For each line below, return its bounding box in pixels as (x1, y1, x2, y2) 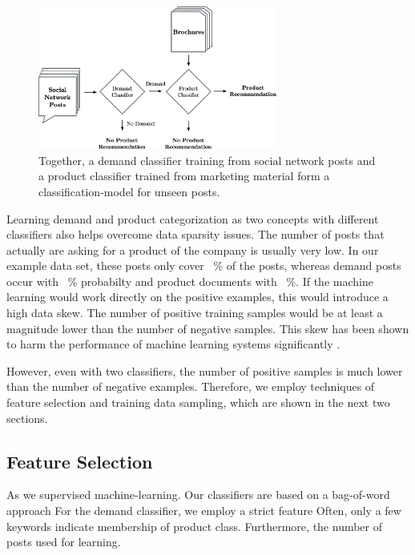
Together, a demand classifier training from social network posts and (38, 151, 376, 168)
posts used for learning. (6, 533, 121, 550)
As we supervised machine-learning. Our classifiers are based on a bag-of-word (6, 486, 390, 503)
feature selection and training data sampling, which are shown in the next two (6, 394, 390, 411)
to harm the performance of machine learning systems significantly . (6, 336, 340, 352)
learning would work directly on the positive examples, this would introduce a (6, 288, 389, 305)
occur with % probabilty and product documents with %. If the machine (6, 272, 373, 289)
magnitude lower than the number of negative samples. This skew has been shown (6, 320, 409, 336)
